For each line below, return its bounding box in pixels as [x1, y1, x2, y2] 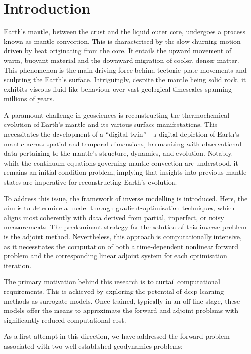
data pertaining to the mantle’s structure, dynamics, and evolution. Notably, [4, 148, 233, 158]
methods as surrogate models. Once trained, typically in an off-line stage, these [4, 295, 240, 306]
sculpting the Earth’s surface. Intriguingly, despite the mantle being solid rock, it [4, 74, 246, 84]
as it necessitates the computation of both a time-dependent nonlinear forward [4, 241, 239, 251]
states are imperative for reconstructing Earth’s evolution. [4, 177, 177, 187]
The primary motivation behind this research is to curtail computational [4, 276, 220, 287]
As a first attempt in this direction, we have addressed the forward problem [4, 331, 230, 341]
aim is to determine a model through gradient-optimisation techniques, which [4, 203, 235, 213]
